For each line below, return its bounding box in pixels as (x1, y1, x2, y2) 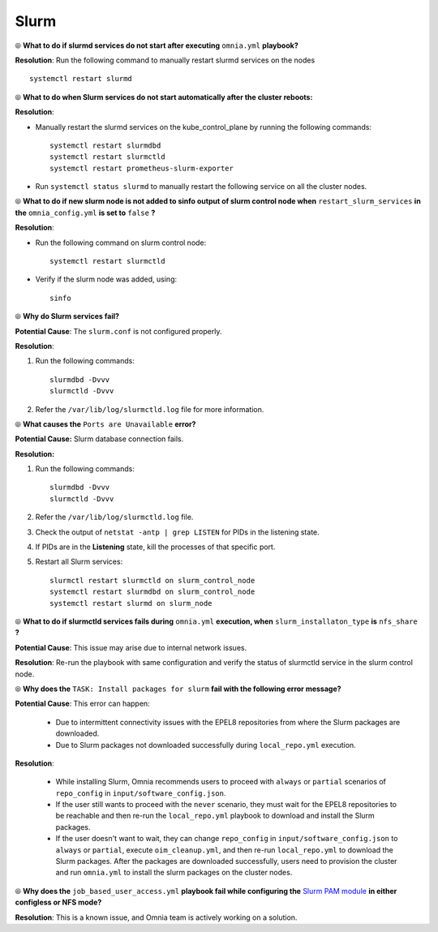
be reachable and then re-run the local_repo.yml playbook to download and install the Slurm (55, 811, 375, 821)
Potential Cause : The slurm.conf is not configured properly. (15, 326, 222, 336)
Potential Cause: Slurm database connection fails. (15, 434, 184, 444)
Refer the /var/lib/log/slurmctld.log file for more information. (35, 404, 264, 414)
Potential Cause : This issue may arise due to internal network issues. (15, 642, 247, 652)
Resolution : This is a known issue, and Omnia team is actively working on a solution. (15, 913, 298, 922)
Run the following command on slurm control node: (35, 238, 207, 247)
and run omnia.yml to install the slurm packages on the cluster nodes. (55, 868, 293, 878)
